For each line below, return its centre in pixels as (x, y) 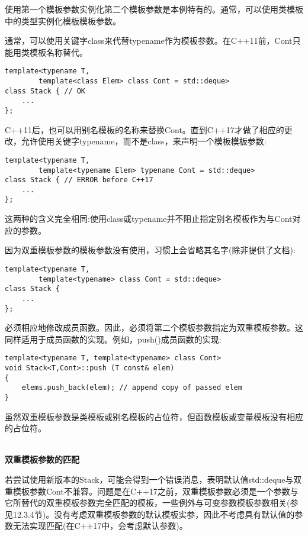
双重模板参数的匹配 (42, 459)
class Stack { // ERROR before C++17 (79, 180)
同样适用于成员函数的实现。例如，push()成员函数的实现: (113, 339)
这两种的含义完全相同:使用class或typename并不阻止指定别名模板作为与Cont (149, 219)
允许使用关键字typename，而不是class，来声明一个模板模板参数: (144, 141)
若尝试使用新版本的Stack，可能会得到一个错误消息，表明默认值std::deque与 (149, 480)
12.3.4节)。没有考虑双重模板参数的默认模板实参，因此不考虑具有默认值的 (154, 514)
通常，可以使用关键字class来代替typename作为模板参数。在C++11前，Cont (149, 41)
